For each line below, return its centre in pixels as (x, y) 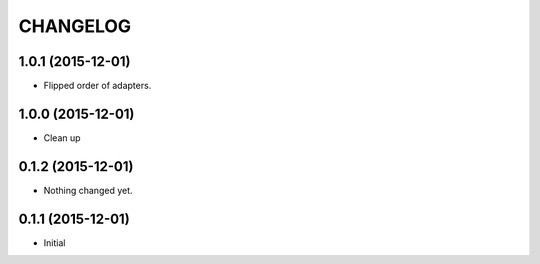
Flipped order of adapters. (97, 86)
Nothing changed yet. (88, 190)
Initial (54, 242)
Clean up (62, 137)
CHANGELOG (75, 26)
